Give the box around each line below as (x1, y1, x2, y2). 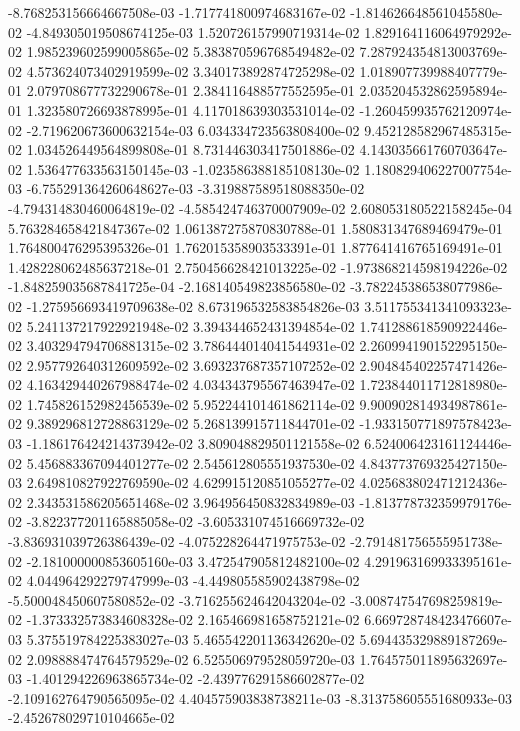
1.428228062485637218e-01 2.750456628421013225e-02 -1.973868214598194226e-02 (8, 256, 508, 277)
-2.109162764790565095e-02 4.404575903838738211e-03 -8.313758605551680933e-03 (8, 687, 512, 708)
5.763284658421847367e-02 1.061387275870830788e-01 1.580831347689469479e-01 (8, 217, 503, 238)
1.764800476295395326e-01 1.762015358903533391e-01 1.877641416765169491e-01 (8, 237, 503, 258)
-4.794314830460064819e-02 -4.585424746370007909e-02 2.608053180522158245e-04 (8, 197, 512, 218)
